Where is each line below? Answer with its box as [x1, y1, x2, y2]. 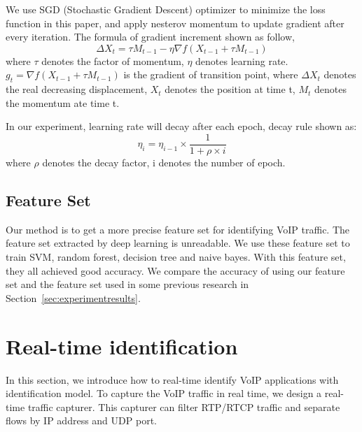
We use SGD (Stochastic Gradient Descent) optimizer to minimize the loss [6, 2, 326, 16]
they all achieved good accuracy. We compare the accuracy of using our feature [6, 263, 345, 278]
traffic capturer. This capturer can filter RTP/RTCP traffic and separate [27, 399, 340, 414]
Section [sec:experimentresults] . [6, 290, 141, 305]
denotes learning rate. [195, 53, 288, 68]
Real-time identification [6, 331, 238, 360]
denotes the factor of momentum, [41, 53, 184, 68]
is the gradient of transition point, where [123, 67, 298, 82]
